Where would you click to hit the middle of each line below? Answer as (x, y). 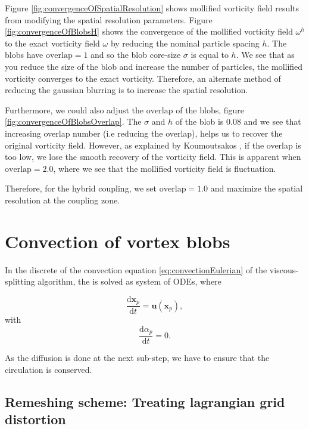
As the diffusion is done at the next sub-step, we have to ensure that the (137, 358)
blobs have (24, 55)
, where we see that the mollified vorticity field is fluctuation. (165, 168)
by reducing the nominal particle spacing (185, 43)
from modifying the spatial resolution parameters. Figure (109, 19)
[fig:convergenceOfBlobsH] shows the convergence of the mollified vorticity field (149, 31)
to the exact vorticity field (52, 43)
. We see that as (265, 55)
